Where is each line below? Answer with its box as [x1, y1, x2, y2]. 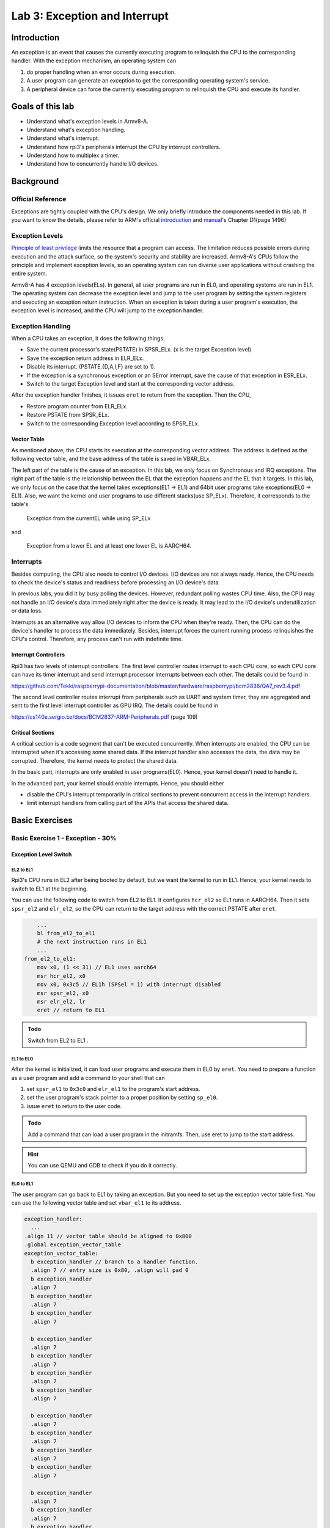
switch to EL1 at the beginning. [11, 885, 88, 892]
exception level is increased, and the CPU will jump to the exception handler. [11, 306, 204, 314]
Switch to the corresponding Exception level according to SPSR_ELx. [26, 419, 200, 427]
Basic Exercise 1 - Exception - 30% [11, 834, 117, 843]
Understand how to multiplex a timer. [26, 152, 120, 159]
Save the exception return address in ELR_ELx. [26, 354, 144, 362]
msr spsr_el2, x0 [37, 990, 89, 996]
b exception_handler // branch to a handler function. [31, 1258, 199, 1265]
